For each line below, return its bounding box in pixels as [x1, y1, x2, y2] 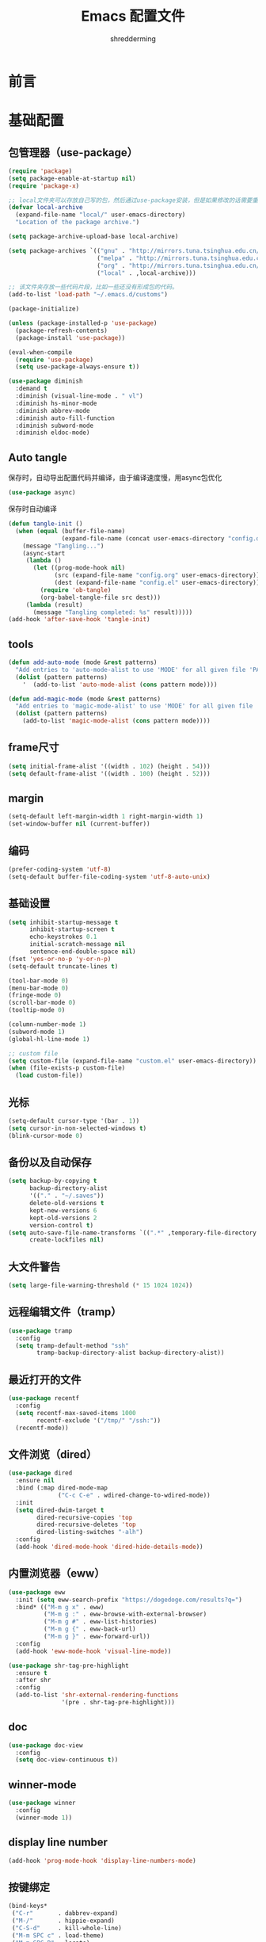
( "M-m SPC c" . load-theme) [11, 1931, 104, 1940]
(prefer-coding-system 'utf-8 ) [8, 865, 112, 873]
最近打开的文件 [8, 1372, 82, 1387]
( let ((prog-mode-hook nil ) [32, 564, 126, 572]
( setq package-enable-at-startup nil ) [8, 174, 136, 182]
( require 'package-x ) [8, 181, 80, 190]
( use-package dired [8, 1469, 73, 1478]
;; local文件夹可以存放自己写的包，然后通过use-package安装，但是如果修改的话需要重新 [8, 196, 264, 204]
